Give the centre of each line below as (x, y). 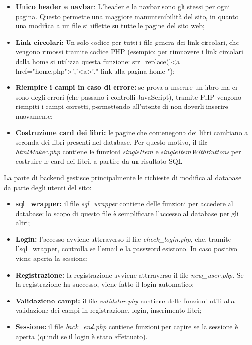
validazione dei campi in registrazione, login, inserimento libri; (108, 310)
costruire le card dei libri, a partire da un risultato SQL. (100, 161)
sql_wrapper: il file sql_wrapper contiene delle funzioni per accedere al (124, 204)
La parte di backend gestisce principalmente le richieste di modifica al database (123, 177)
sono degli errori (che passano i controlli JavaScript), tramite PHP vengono (128, 97)
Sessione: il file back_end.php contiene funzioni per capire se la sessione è (127, 327)
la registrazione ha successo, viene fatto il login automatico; (105, 284)
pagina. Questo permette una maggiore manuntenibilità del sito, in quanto (127, 16)
